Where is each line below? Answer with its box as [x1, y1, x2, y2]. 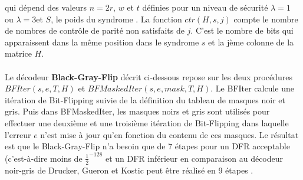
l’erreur [5, 128, 31, 140]
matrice [5, 47, 32, 60]
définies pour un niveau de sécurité [142, 1, 268, 13]
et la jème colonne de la [208, 35, 294, 48]
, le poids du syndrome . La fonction [51, 12, 182, 25]
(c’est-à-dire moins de [5, 152, 83, 164]
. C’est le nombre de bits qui [190, 24, 294, 37]
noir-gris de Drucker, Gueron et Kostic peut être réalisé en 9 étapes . [5, 163, 253, 176]
